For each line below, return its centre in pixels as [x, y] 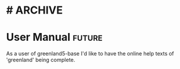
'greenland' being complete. [41, 60]
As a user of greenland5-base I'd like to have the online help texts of [90, 54]
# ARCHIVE [35, 10]
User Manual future [55, 37]
